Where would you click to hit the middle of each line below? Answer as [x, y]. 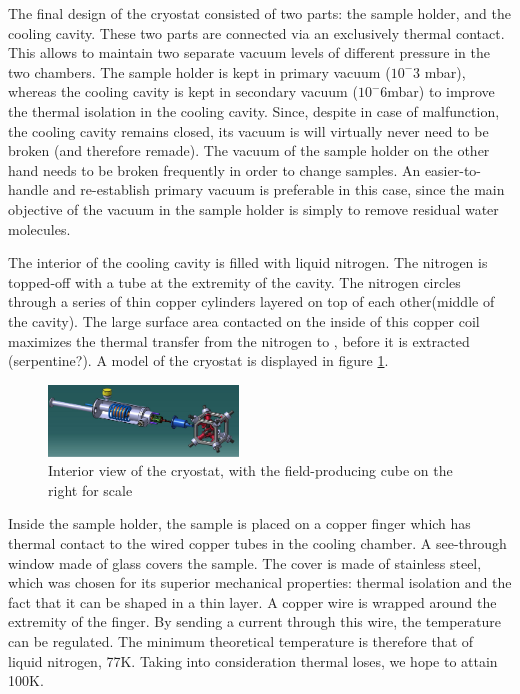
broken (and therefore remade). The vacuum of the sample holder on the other [249, 150]
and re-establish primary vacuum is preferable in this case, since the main [279, 189]
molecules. [39, 228]
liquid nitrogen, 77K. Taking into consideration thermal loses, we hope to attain [253, 660]
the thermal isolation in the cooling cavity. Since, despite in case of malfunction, [254, 110]
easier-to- [452, 169]
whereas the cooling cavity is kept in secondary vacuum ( [183, 91]
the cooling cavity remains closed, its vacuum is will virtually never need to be [248, 130]
